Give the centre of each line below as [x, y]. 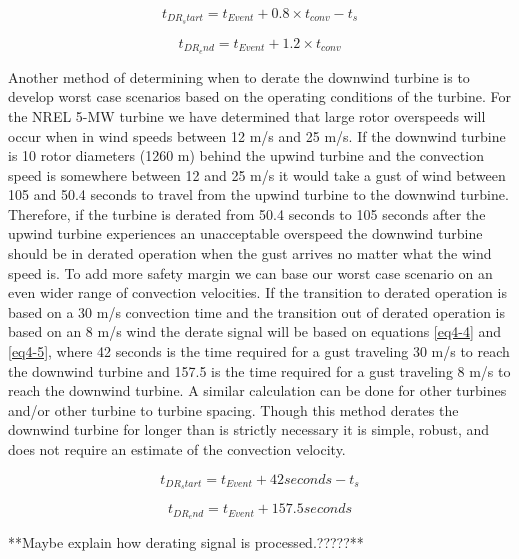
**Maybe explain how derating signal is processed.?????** [186, 542]
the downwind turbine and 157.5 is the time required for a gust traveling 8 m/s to [259, 370]
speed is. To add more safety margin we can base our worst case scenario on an [250, 272]
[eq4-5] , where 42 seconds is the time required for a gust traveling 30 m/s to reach [259, 351]
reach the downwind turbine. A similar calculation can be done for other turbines [257, 390]
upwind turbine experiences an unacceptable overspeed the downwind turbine [245, 233]
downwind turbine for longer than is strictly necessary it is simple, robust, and [249, 429]
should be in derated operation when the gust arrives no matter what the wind [250, 253]
